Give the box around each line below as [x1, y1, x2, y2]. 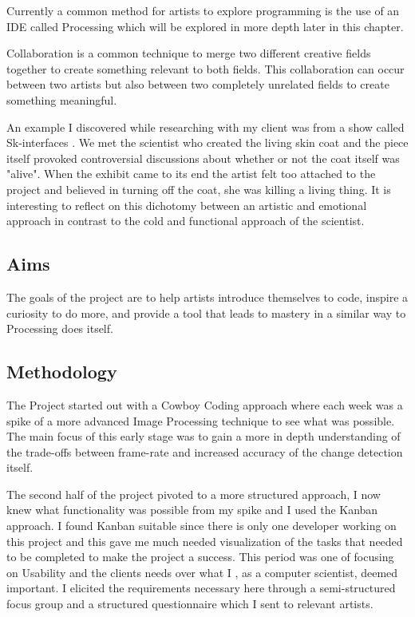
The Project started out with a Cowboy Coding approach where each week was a [6, 396, 403, 413]
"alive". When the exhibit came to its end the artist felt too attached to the [6, 165, 376, 182]
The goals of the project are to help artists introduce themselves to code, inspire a [6, 288, 409, 305]
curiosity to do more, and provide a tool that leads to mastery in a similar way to [6, 304, 406, 321]
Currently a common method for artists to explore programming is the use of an [6, 2, 400, 18]
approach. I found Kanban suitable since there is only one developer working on [6, 517, 397, 534]
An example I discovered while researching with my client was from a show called [6, 118, 405, 135]
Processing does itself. [6, 320, 113, 337]
